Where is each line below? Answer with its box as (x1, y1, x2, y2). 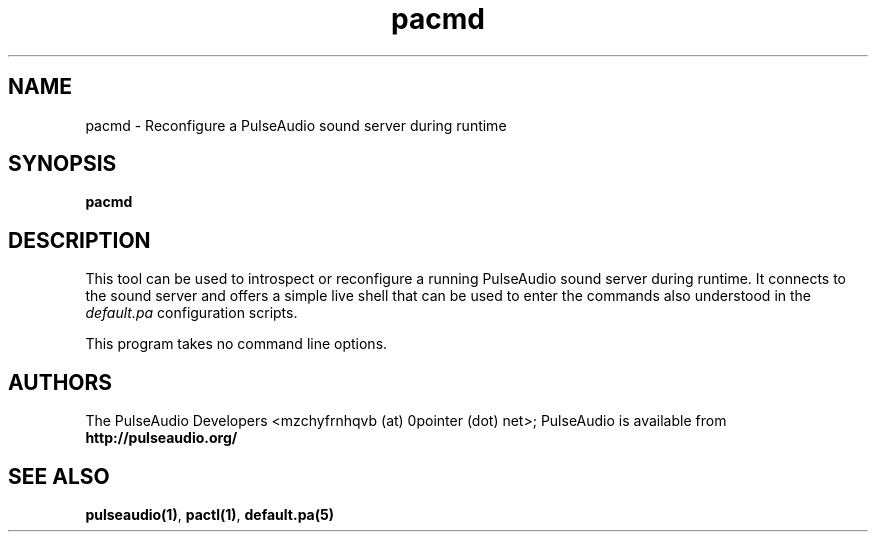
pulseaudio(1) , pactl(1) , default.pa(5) (85, 505, 334, 523)
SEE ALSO (8, 463, 110, 489)
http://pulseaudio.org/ (85, 429, 238, 447)
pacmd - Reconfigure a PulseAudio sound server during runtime (85, 116, 507, 134)
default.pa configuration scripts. (85, 304, 298, 322)
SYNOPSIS (8, 151, 117, 177)
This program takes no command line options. (85, 335, 388, 353)
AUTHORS (8, 369, 113, 395)
